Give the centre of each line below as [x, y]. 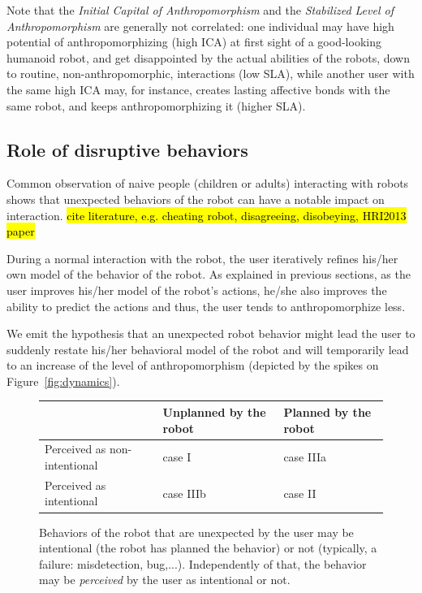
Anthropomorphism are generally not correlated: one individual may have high [200, 26]
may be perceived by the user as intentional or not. [165, 580]
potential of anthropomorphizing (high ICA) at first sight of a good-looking [194, 42]
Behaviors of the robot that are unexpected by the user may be [196, 532]
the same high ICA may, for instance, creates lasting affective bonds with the [198, 89]
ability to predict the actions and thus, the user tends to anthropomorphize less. [206, 306]
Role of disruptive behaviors [127, 149]
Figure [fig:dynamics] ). [63, 381]
